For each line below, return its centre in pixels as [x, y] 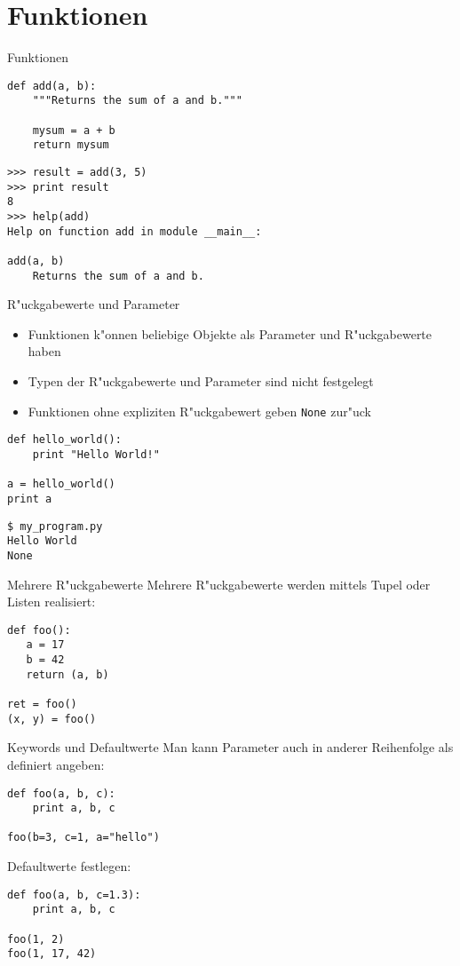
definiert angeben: [56, 764]
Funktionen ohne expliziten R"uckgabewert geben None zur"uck [199, 411]
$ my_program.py [55, 526]
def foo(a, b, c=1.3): [74, 895]
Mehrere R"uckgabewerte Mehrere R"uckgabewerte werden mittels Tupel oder [219, 584]
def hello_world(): [64, 440]
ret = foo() [42, 704]
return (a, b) [67, 674]
